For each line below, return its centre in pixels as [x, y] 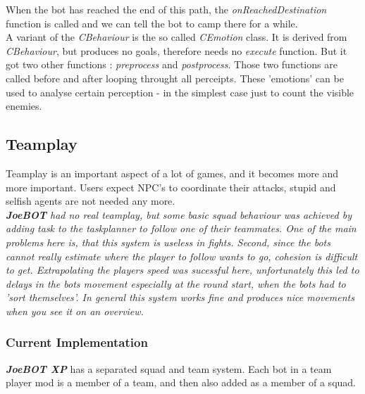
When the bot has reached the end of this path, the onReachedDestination [166, 9]
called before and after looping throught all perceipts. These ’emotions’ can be [175, 78]
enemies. [24, 106]
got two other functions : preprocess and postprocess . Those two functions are [172, 64]
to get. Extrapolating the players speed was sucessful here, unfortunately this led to [182, 270]
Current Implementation [77, 342]
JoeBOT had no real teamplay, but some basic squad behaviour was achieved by [179, 214]
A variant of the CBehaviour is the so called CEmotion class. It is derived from [177, 37]
